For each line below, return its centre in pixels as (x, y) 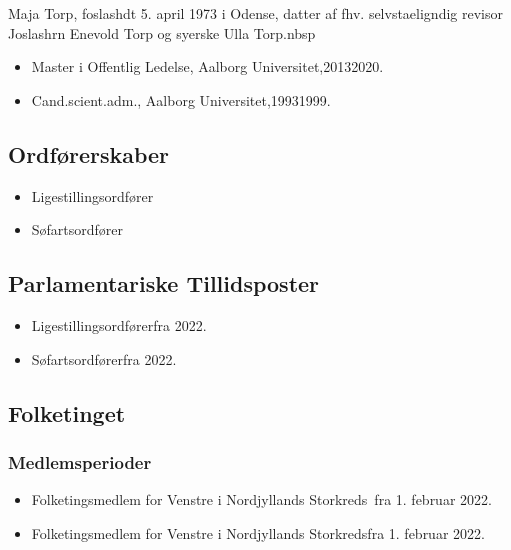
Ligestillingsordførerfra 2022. (119, 324)
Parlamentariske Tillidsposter (164, 283)
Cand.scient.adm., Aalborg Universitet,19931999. (181, 99)
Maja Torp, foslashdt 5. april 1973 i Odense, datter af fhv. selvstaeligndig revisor (255, 13)
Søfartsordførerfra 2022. (104, 358)
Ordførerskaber (89, 153)
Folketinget (67, 412)
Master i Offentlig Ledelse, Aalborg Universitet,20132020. (207, 66)
